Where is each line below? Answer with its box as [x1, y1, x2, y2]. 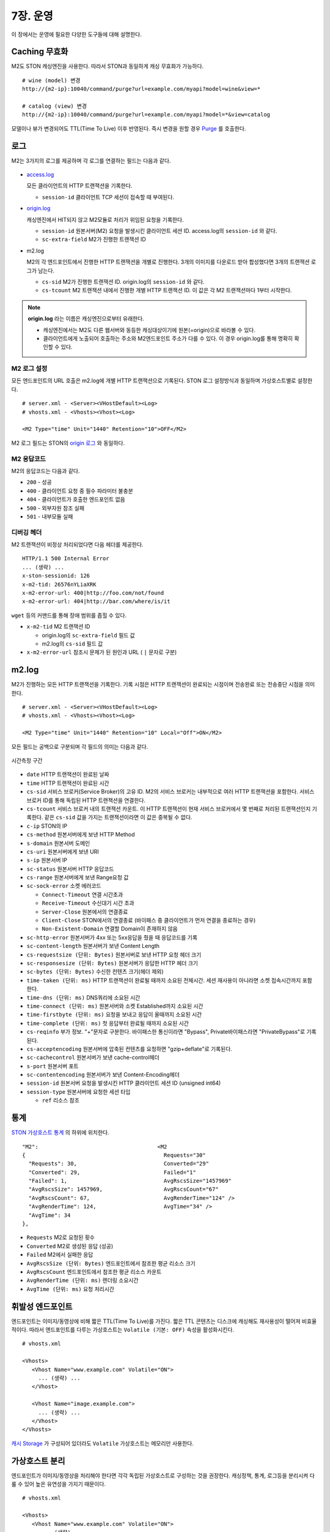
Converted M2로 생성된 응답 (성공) [26, 1242, 114, 1249]
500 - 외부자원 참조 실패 [26, 504, 85, 512]
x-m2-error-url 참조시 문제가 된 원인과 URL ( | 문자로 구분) [26, 648, 177, 656]
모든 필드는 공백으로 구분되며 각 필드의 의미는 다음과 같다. [11, 743, 148, 750]
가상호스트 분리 [11, 1455, 65, 1466]
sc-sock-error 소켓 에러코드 [26, 882, 101, 890]
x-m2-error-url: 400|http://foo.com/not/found [22, 590, 164, 597]
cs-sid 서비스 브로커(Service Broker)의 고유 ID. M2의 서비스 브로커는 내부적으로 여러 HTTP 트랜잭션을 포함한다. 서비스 [26, 788, 315, 795]
